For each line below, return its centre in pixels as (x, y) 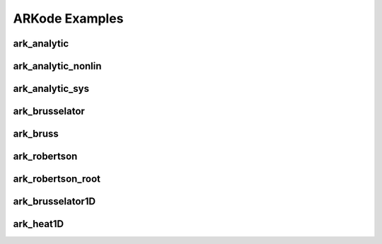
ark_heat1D (38, 224)
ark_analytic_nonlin (57, 66)
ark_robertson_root (57, 179)
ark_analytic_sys (51, 89)
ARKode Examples (68, 18)
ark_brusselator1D (54, 202)
